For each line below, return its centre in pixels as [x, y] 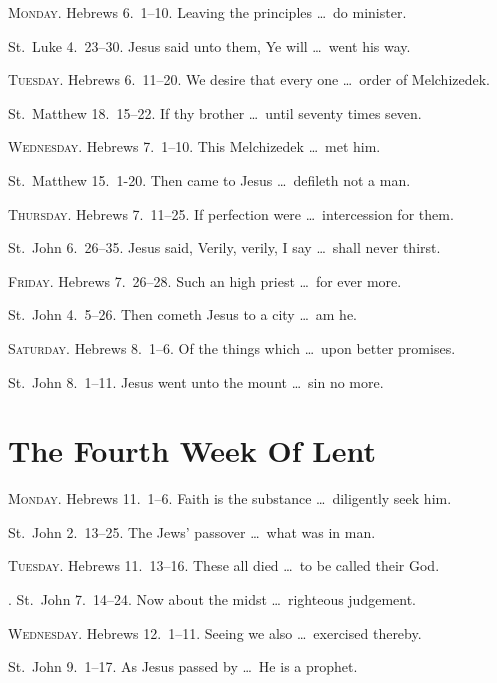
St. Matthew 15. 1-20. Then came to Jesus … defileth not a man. [209, 179]
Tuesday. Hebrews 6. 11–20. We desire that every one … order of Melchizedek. [249, 79]
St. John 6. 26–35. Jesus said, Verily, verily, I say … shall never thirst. [224, 247]
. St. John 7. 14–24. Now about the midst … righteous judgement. [212, 599]
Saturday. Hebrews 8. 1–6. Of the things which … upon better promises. [232, 347]
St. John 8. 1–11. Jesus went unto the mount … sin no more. [196, 381]
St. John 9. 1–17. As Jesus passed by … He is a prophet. [183, 666]
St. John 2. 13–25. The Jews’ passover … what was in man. [192, 531]
